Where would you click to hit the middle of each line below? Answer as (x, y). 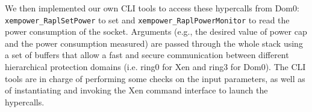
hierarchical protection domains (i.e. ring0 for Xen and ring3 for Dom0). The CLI (155, 67)
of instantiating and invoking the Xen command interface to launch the (136, 90)
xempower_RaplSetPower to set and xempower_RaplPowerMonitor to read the (147, 19)
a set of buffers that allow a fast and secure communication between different (147, 55)
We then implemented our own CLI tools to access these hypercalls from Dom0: (152, 8)
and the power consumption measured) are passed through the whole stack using (154, 43)
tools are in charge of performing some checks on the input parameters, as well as (155, 78)
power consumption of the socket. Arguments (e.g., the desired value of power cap (156, 31)
